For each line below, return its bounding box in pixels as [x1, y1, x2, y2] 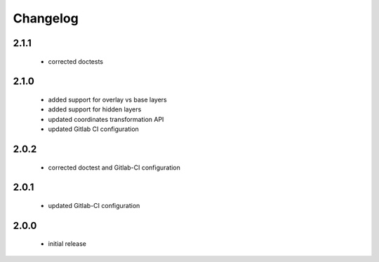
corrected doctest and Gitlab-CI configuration [48, 163, 180, 172]
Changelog [13, 11, 79, 26]
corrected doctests [48, 57, 103, 66]
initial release [48, 240, 87, 248]
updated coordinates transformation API [48, 115, 164, 123]
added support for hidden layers [48, 105, 142, 113]
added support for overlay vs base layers [48, 95, 168, 104]
